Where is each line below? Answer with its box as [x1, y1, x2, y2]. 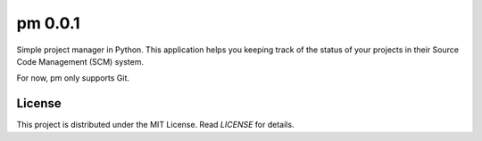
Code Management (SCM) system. [16, 56, 145, 67]
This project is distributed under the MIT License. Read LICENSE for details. [16, 120, 295, 130]
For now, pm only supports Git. [16, 73, 129, 83]
